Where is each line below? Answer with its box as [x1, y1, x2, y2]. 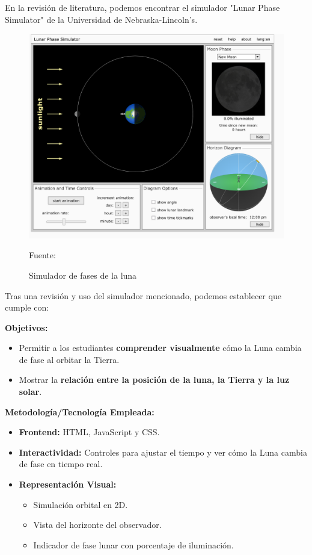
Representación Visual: [19, 478, 117, 491]
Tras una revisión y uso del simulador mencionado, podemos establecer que [5, 289, 281, 302]
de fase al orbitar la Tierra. [19, 353, 120, 365]
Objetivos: [5, 321, 48, 333]
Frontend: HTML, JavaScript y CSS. [19, 426, 160, 438]
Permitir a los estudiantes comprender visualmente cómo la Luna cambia [19, 341, 302, 354]
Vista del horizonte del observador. [33, 518, 162, 531]
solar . [19, 385, 42, 398]
